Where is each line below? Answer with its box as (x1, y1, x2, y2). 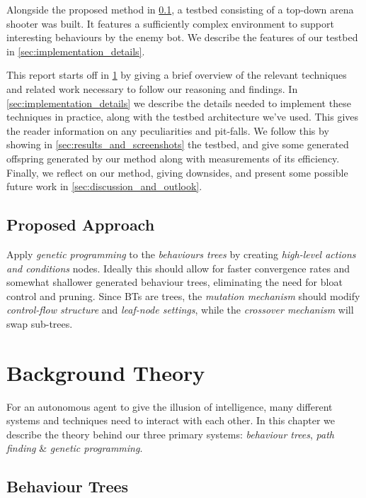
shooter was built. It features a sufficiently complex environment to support (6, 16, 334, 31)
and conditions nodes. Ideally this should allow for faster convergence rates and (6, 260, 350, 275)
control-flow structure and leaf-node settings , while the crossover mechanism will (6, 302, 354, 317)
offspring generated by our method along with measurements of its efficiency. (6, 150, 340, 165)
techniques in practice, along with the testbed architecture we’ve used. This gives (6, 109, 359, 124)
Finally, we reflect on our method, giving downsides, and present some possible (6, 165, 348, 179)
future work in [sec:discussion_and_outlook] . (6, 179, 202, 194)
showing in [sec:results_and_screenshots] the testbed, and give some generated (6, 137, 349, 152)
